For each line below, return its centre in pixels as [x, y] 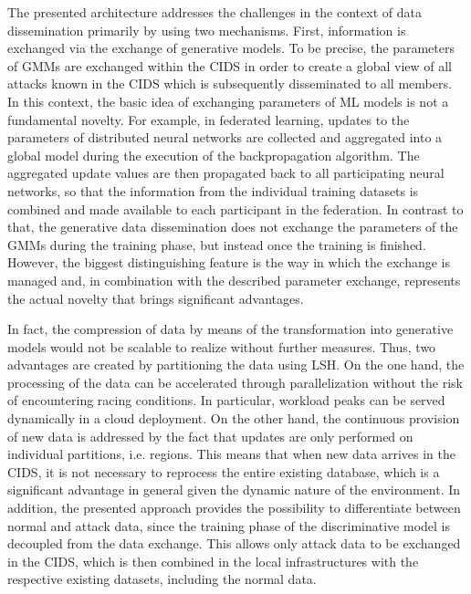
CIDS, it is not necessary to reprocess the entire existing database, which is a [224, 471]
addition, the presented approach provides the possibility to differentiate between [234, 508]
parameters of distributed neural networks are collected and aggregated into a [225, 137]
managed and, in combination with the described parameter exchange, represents [234, 280]
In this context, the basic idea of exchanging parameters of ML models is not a [228, 101]
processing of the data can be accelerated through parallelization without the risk [235, 382]
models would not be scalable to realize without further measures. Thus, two [222, 346]
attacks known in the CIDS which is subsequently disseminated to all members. [230, 83]
